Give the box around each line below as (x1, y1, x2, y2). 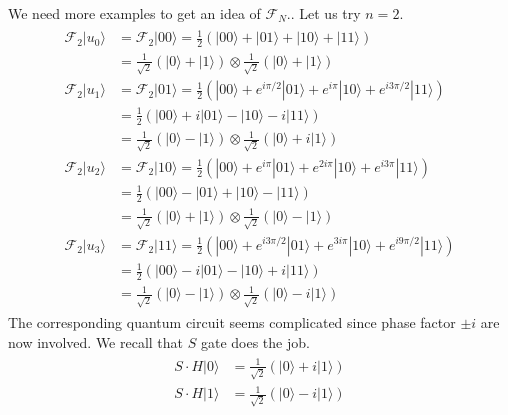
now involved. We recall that (8, 331, 184, 352)
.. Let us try (286, 3, 361, 23)
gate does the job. (200, 331, 310, 352)
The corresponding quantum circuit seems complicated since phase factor (8, 312, 456, 333)
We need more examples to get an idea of (8, 3, 261, 23)
